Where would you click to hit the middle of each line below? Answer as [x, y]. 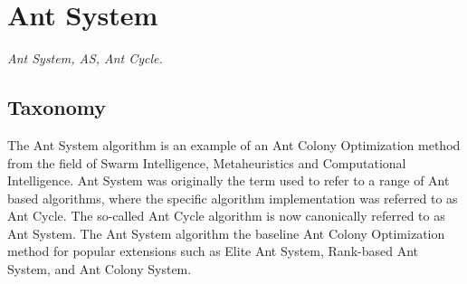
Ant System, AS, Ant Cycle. [85, 58]
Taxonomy [57, 107]
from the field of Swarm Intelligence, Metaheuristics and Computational [207, 162]
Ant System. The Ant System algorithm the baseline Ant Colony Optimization [226, 233]
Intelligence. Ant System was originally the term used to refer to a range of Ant [229, 180]
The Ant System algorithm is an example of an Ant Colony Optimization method [234, 144]
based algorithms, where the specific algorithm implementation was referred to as [233, 198]
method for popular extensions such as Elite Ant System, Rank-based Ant [213, 251]
